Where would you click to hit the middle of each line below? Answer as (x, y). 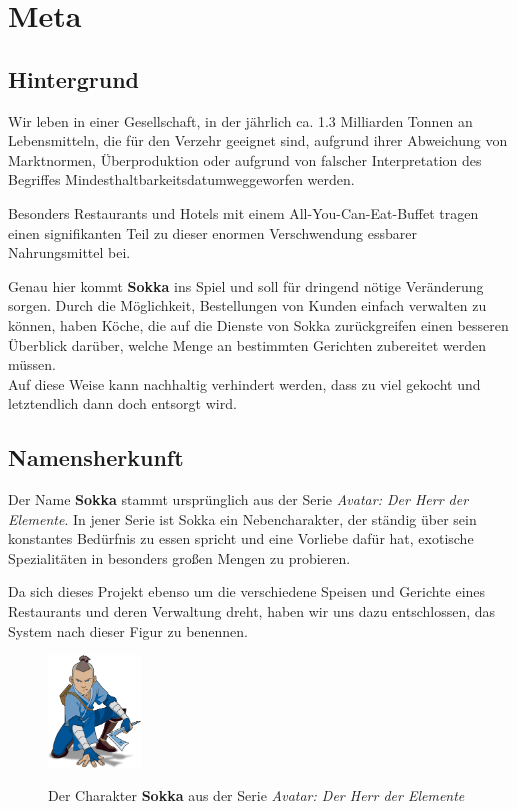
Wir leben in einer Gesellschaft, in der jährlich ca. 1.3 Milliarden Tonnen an (240, 120)
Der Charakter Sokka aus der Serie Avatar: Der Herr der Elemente (256, 795)
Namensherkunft (96, 457)
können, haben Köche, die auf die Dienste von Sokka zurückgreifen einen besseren (258, 324)
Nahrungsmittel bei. (69, 252)
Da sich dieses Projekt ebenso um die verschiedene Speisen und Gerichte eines (247, 591)
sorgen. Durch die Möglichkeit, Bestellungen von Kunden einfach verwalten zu (247, 305)
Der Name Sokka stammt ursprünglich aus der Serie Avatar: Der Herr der (238, 499)
